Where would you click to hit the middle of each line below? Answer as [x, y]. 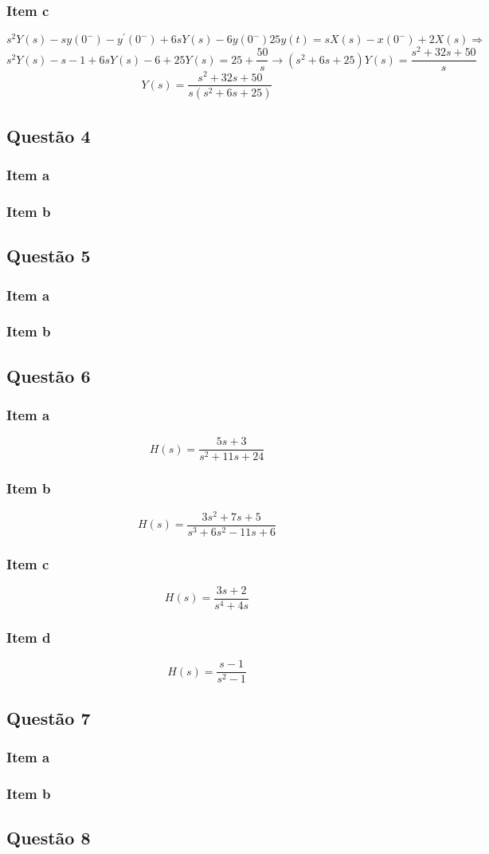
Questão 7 [49, 717]
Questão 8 [49, 838]
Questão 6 [49, 375]
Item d [29, 637]
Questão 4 [49, 135]
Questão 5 [49, 256]
